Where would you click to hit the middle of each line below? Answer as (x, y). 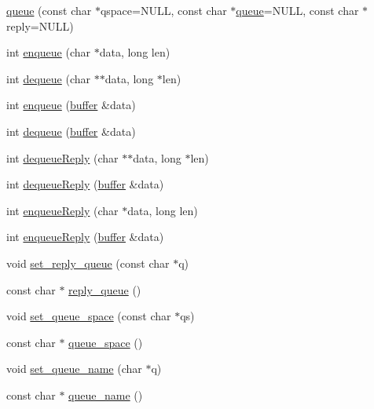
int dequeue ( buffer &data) (71, 131)
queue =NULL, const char (297, 10)
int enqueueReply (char (62, 210)
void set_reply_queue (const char (88, 263)
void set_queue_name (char (74, 369)
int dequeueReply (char (62, 157)
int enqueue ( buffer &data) (71, 105)
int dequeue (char (49, 78)
